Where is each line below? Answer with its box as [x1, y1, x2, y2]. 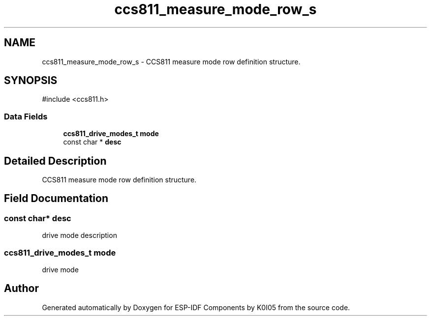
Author [4, 282, 39, 295]
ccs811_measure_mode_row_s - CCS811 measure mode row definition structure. [42, 57, 301, 66]
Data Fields [4, 111, 48, 121]
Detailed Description [4, 154, 107, 167]
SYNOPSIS [4, 74, 58, 87]
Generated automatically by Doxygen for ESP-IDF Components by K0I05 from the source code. [42, 303, 350, 312]
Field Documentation [4, 192, 108, 205]
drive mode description [42, 231, 117, 240]
